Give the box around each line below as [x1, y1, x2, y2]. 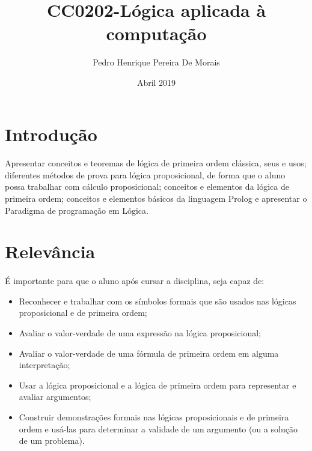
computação [106, 21, 207, 46]
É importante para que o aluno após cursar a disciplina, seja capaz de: [5, 274, 265, 287]
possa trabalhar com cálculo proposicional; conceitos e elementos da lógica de [5, 180, 289, 193]
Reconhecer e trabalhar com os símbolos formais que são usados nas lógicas [19, 294, 296, 307]
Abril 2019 [136, 76, 176, 88]
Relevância [5, 239, 96, 264]
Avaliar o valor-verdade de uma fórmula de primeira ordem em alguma [19, 347, 279, 359]
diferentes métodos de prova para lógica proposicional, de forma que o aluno [5, 168, 286, 181]
